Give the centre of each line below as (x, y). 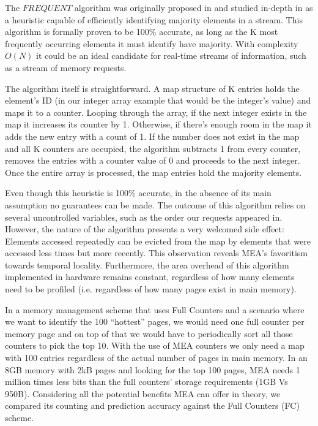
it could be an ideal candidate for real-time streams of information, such (171, 55)
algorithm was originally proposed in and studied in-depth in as (194, 7)
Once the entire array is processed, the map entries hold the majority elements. (153, 172)
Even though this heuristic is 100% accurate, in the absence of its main (138, 193)
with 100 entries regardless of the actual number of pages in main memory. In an (156, 358)
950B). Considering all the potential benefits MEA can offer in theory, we (143, 393)
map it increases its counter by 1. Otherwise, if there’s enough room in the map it (158, 124)
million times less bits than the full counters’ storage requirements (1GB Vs (146, 382)
